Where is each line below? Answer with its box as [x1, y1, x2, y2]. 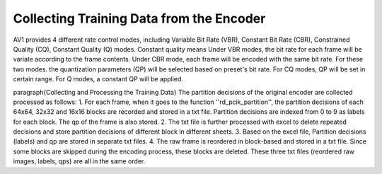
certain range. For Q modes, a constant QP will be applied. [13, 75, 184, 83]
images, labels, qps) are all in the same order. [13, 157, 146, 166]
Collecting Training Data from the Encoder [13, 11, 266, 26]
